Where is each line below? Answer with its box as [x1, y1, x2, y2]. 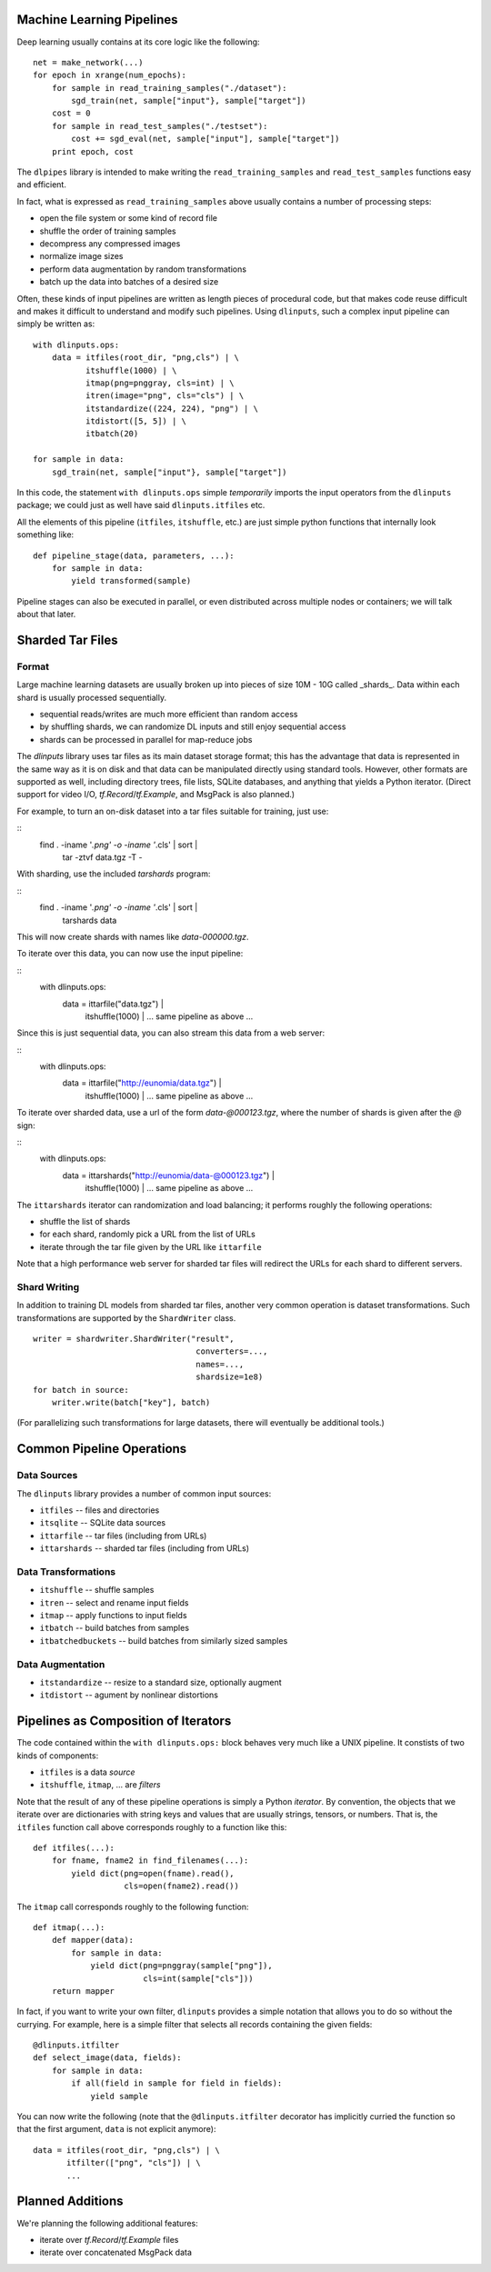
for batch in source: [33, 1385, 129, 1395]
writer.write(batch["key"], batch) [51, 1397, 211, 1408]
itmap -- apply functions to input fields [39, 1610, 187, 1621]
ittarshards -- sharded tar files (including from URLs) [39, 1543, 250, 1554]
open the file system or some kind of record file [39, 213, 218, 224]
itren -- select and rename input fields [39, 1596, 189, 1608]
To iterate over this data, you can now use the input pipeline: [16, 948, 244, 959]
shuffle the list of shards [39, 1216, 131, 1226]
